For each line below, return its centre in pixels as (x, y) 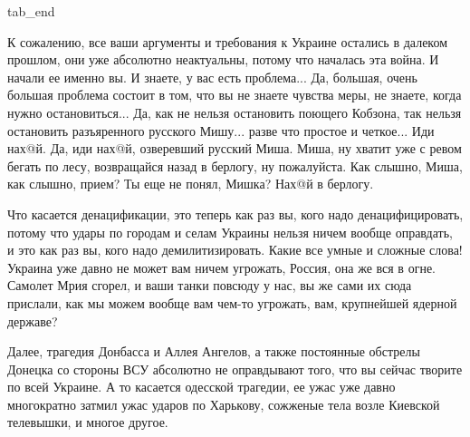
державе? (33, 320)
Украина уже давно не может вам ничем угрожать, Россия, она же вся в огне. (221, 267)
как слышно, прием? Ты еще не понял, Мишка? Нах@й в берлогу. (191, 184)
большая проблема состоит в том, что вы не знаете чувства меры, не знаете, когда (235, 95)
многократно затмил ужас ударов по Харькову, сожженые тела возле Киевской (224, 404)
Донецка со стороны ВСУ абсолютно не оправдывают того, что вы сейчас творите (235, 369)
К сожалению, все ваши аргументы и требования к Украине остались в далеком (228, 41)
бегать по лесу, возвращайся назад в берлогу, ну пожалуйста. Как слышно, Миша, (235, 165)
